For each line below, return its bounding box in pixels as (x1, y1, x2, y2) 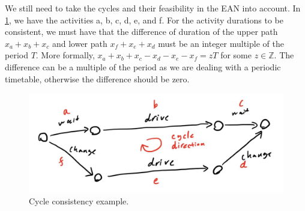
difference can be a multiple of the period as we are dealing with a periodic (5, 60, 281, 73)
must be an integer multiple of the (158, 37, 284, 49)
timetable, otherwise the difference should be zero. (5, 72, 190, 85)
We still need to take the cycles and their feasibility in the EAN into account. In (5, 2, 301, 14)
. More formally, (35, 49, 95, 61)
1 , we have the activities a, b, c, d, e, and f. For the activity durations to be (5, 13, 283, 26)
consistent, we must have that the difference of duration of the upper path (5, 25, 278, 38)
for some (220, 49, 252, 61)
